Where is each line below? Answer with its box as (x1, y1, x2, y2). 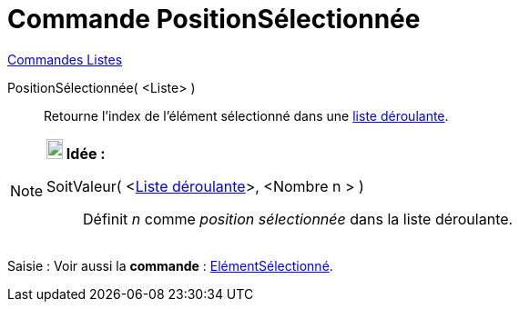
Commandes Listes (7, 51, 123, 67)
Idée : (66, 144, 106, 163)
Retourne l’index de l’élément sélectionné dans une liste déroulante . (44, 107, 449, 124)
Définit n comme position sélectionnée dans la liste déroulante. (83, 209, 514, 228)
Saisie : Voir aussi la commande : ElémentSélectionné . (7, 257, 333, 274)
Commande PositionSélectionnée (7, 4, 421, 35)
